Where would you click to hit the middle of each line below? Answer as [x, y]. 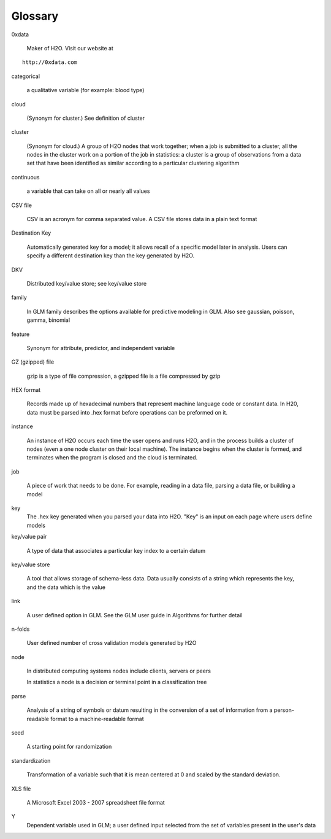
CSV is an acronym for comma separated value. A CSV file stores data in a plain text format [142, 219]
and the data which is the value [66, 587]
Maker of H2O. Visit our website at [70, 48]
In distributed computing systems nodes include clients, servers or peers [119, 671]
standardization [31, 760]
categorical [25, 76]
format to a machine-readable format [97, 719]
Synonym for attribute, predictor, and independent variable [101, 348]
